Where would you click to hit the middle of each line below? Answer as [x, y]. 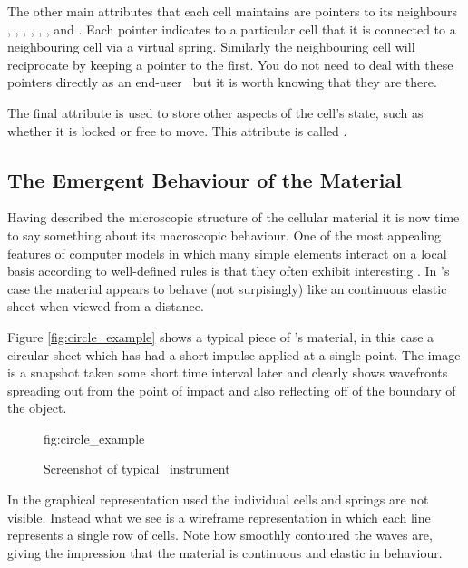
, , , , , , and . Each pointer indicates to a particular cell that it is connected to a [232, 29]
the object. [37, 408]
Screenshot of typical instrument [137, 469]
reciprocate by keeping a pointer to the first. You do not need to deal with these [230, 64]
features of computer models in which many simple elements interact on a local [227, 253]
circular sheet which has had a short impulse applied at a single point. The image [234, 354]
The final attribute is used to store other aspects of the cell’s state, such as [215, 112]
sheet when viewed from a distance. [106, 306]
